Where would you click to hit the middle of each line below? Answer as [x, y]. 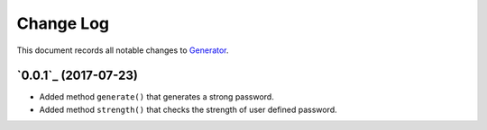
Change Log [63, 23]
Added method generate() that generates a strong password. [156, 97]
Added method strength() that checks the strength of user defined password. [188, 109]
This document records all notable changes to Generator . [123, 50]
